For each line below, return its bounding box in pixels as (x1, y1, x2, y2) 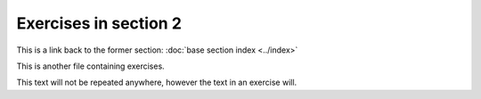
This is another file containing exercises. (16, 61, 165, 71)
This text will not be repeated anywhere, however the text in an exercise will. (16, 77, 298, 88)
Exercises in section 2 (16, 13, 183, 33)
